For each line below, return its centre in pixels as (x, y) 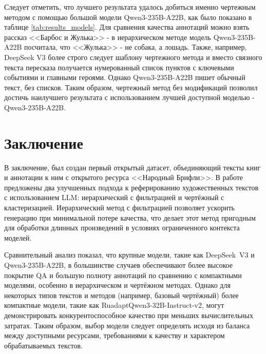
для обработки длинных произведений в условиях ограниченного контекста (122, 228)
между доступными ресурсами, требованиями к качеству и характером (115, 335)
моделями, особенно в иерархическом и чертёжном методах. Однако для (117, 285)
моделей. (18, 237)
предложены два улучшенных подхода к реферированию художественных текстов (131, 187)
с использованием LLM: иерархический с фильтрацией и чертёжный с (114, 197)
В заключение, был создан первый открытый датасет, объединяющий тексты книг (132, 167)
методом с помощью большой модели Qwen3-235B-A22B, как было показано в (128, 17)
